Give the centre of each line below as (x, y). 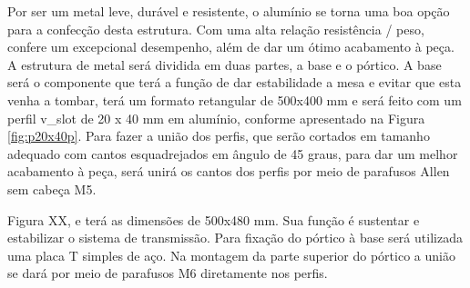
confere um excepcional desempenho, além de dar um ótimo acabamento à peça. (231, 47)
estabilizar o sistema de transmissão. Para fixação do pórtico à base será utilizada (235, 238)
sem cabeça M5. (52, 189)
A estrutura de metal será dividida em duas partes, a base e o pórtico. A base (225, 64)
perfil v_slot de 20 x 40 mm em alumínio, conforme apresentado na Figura (216, 118)
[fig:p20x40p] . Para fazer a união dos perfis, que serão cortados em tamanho (219, 136)
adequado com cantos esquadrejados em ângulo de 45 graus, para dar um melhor (233, 153)
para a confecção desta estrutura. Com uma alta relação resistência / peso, (216, 29)
